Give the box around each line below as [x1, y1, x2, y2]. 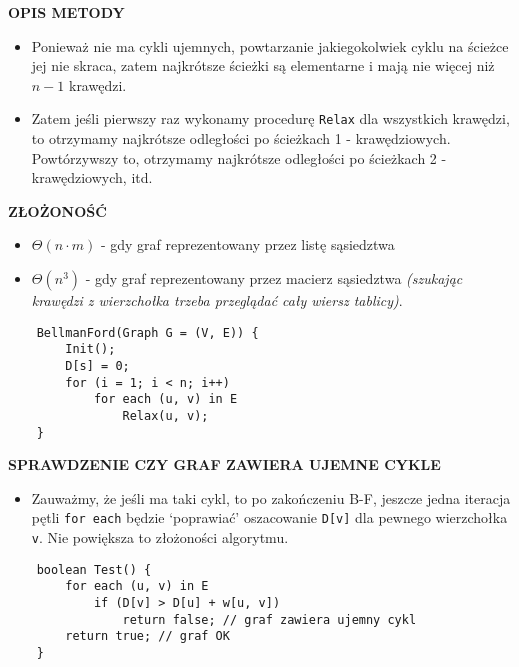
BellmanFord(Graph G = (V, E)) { [36, 325, 259, 340]
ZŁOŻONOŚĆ [8, 200, 107, 221]
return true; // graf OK [65, 629, 230, 644]
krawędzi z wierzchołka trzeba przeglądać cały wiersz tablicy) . [31, 290, 403, 310]
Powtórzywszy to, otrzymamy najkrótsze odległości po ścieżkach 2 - [31, 147, 447, 168]
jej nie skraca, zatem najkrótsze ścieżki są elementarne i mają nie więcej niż [31, 55, 495, 76]
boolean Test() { [36, 562, 152, 577]
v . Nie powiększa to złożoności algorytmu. [31, 527, 289, 548]
